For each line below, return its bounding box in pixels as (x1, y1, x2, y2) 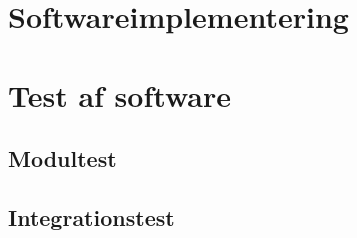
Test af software (8, 74, 231, 115)
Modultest (8, 143, 117, 174)
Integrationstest (8, 201, 175, 232)
